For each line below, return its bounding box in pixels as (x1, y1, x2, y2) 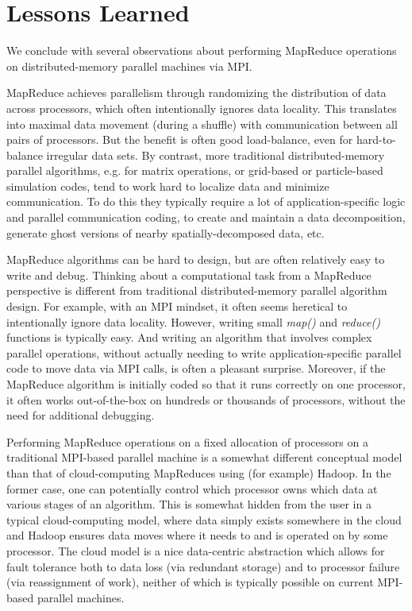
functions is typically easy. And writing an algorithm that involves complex (6, 329, 372, 346)
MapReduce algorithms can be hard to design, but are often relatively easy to (6, 251, 385, 268)
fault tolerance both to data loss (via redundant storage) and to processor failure (6, 558, 400, 574)
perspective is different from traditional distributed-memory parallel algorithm (6, 282, 387, 299)
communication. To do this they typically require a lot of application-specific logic (6, 193, 406, 210)
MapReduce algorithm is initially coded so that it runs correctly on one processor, (6, 376, 406, 392)
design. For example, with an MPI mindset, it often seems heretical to (6, 298, 348, 315)
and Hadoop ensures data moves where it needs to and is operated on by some (6, 527, 388, 543)
